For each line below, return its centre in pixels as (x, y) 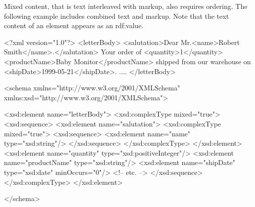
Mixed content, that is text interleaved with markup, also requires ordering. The (126, 6)
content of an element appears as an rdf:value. (74, 25)
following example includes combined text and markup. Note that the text (117, 16)
